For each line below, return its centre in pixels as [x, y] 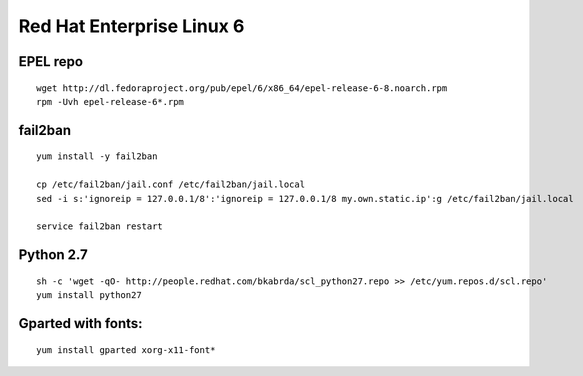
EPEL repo [51, 61]
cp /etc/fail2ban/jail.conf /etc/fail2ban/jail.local [170, 184]
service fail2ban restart [100, 226]
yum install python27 [89, 295]
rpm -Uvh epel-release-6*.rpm [110, 101]
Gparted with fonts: [81, 323]
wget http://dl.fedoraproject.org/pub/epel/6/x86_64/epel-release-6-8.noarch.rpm [242, 88]
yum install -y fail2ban [97, 156]
